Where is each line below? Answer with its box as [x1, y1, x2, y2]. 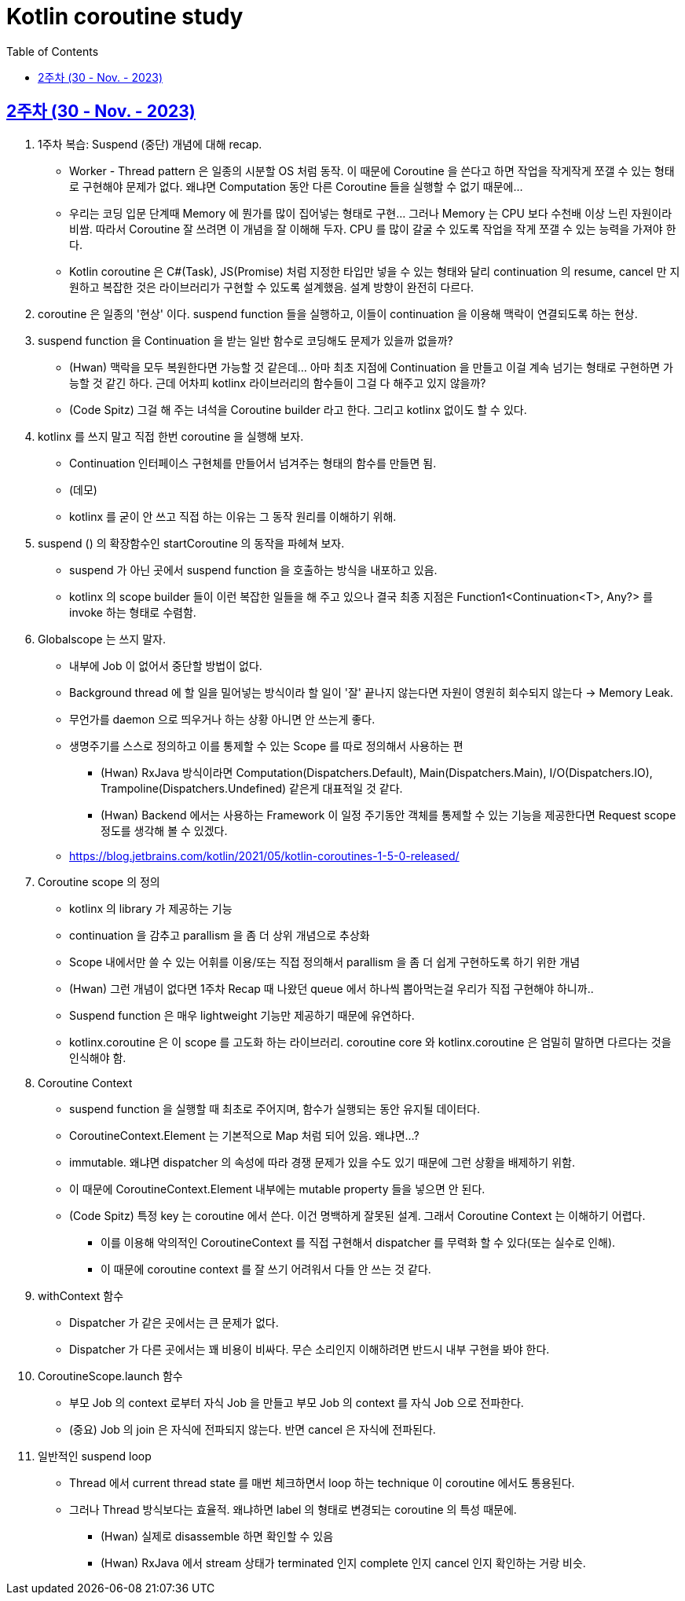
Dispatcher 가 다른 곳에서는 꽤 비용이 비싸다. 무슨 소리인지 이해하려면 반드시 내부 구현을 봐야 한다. [69, 1342, 550, 1356]
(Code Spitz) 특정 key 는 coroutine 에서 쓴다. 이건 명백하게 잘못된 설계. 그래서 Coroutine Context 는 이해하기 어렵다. [69, 1208, 646, 1222]
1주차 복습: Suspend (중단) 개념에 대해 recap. [38, 137, 262, 151]
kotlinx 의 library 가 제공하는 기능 [69, 901, 233, 915]
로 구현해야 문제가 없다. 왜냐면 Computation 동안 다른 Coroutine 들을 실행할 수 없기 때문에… [69, 179, 523, 193]
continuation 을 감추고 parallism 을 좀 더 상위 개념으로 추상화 [69, 928, 370, 942]
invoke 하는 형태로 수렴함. [69, 605, 196, 619]
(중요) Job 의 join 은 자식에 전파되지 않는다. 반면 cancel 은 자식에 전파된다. [69, 1422, 436, 1436]
